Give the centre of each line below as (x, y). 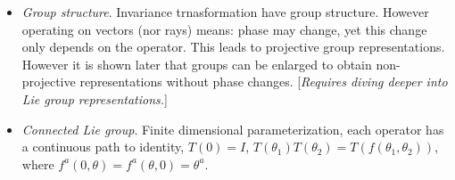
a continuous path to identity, (103, 147)
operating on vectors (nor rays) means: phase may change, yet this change (224, 29)
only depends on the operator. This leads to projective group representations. (233, 47)
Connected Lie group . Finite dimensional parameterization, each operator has (233, 129)
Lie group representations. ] (95, 98)
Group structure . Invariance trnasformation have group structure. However (225, 12)
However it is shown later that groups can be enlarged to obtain (197, 64)
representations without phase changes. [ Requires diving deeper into (264, 82)
